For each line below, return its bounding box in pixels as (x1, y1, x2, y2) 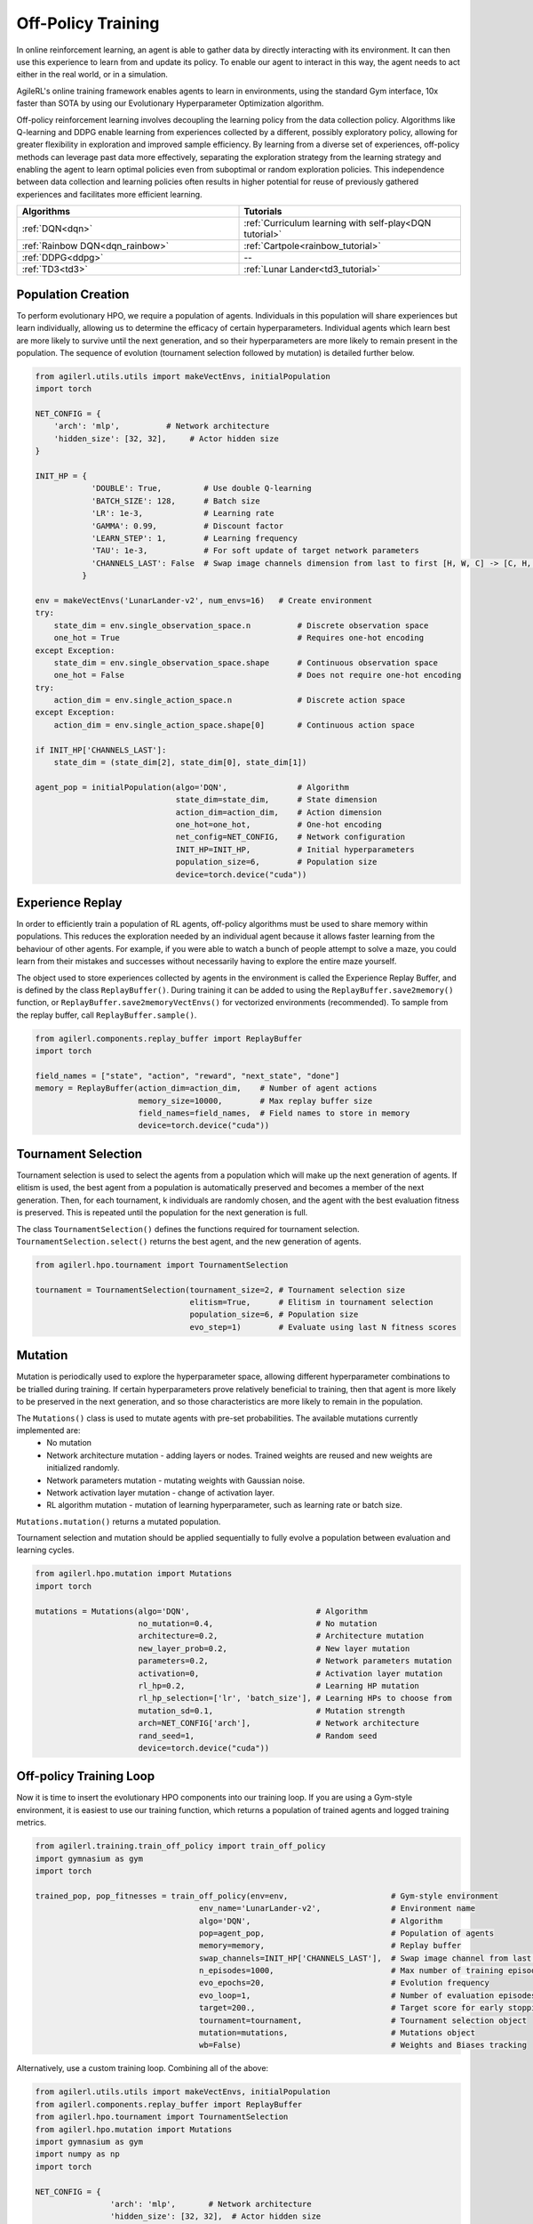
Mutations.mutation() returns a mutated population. (16, 1516, 221, 1527)
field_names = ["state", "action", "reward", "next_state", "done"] (35, 1070, 340, 1081)
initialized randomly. (46, 1463, 120, 1473)
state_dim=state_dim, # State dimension (175, 794, 378, 805)
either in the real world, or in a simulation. (16, 69, 169, 80)
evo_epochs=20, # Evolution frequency (198, 1978, 490, 1988)
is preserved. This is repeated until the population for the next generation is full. (16, 1207, 308, 1218)
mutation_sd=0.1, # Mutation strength (138, 1705, 406, 1716)
